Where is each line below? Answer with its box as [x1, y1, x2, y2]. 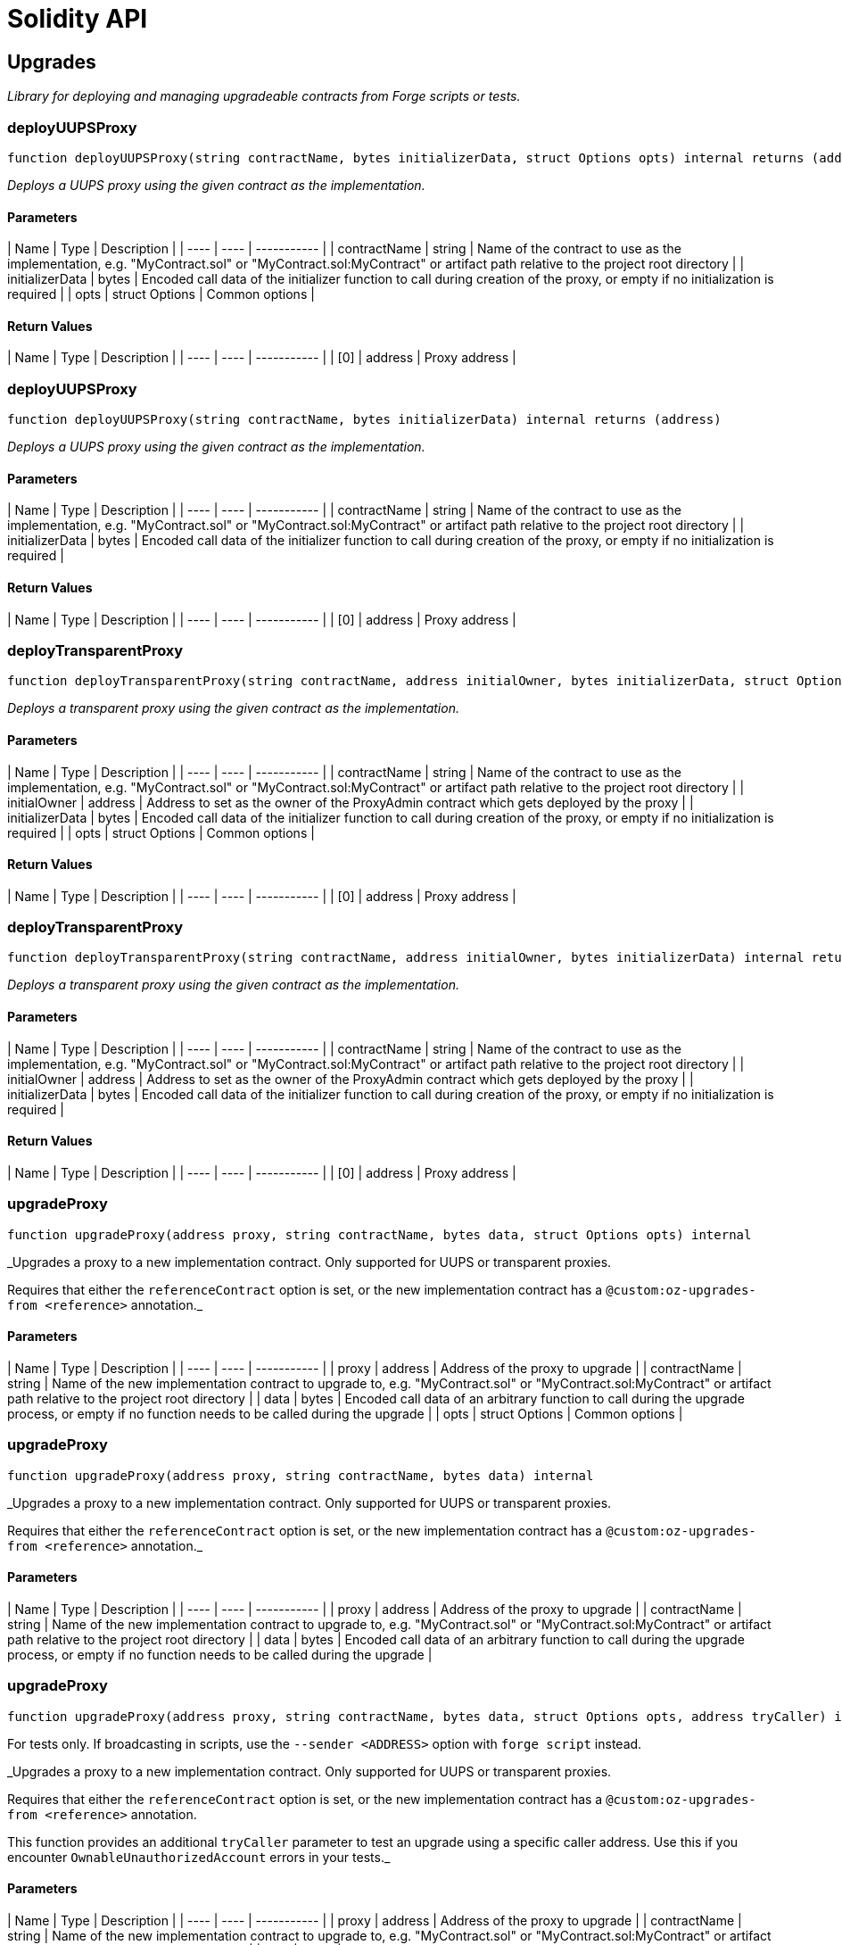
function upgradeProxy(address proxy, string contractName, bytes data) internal [7, 1468, 594, 1483]
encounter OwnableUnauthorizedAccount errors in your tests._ [7, 1849, 391, 1865]
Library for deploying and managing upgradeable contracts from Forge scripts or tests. [7, 88, 521, 104]
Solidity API [7, 4, 148, 34]
